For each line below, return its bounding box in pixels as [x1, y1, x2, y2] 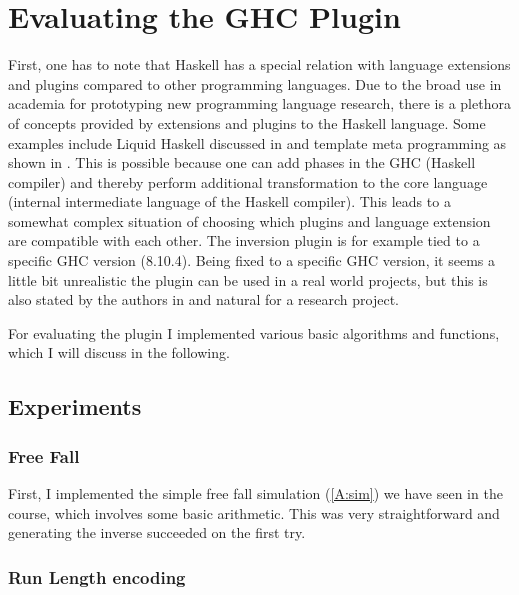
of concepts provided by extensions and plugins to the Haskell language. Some [8, 112, 486, 133]
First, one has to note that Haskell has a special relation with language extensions [8, 54, 511, 75]
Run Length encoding [8, 564, 186, 589]
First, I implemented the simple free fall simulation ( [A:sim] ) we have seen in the [8, 483, 503, 504]
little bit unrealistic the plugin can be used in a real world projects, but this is [8, 269, 488, 290]
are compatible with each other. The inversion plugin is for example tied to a [8, 230, 480, 251]
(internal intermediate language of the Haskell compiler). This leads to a [8, 191, 451, 212]
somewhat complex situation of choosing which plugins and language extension [8, 210, 491, 231]
